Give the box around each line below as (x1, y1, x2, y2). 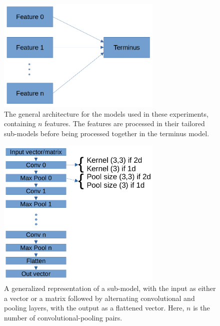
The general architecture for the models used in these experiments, (4, 108, 208, 119)
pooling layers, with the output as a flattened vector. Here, (4, 302, 184, 313)
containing (4, 118, 36, 129)
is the (193, 302, 210, 313)
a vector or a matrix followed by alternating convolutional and (4, 292, 195, 303)
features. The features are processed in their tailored (44, 118, 205, 129)
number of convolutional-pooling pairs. (4, 312, 122, 322)
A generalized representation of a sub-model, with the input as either (4, 283, 216, 293)
